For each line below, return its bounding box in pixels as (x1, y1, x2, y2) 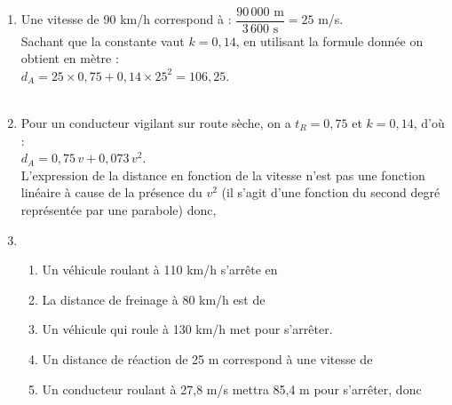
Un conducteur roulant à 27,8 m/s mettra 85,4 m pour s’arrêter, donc (42, 379, 422, 398)
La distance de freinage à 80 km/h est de (42, 290, 266, 308)
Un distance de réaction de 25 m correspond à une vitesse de (42, 349, 373, 368)
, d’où (413, 114, 445, 132)
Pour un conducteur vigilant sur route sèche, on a (20, 114, 291, 132)
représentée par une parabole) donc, (20, 201, 217, 218)
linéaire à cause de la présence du (20, 183, 202, 202)
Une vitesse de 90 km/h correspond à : (20, 10, 232, 28)
